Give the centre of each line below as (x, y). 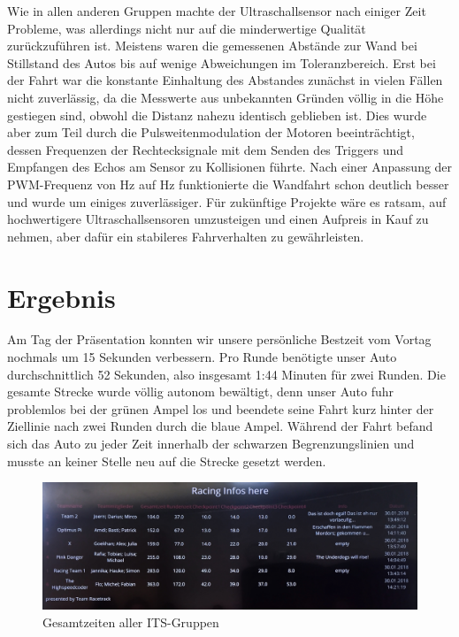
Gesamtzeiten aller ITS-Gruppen (131, 622)
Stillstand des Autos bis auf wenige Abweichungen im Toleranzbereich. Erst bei (222, 62)
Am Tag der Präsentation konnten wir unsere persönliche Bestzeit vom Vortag (219, 339)
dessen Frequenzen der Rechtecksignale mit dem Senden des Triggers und (206, 149)
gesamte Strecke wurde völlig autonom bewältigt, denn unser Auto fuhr (201, 391)
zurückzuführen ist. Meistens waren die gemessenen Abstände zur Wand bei (212, 46)
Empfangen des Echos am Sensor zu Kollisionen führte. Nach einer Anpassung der (230, 167)
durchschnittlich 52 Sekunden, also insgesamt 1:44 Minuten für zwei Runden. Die (226, 374)
